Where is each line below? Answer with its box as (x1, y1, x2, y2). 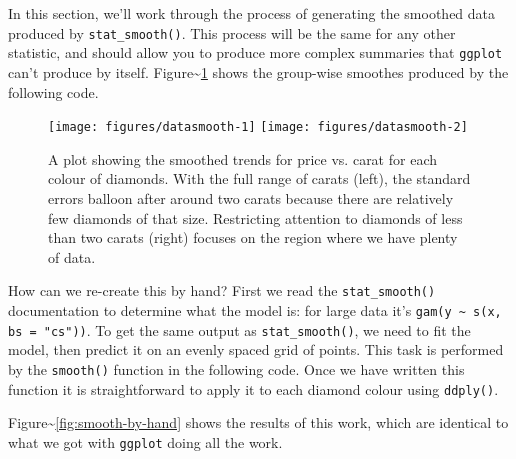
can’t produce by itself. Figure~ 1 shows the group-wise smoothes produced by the (8, 61, 509, 82)
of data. (48, 246, 96, 267)
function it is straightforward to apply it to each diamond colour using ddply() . (8, 378, 499, 399)
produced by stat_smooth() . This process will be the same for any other (8, 22, 456, 43)
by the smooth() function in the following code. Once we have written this (8, 358, 465, 379)
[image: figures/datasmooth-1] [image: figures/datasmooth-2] (48, 120, 468, 135)
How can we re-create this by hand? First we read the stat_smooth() (8, 280, 436, 301)
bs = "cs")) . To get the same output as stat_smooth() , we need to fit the (8, 319, 471, 340)
